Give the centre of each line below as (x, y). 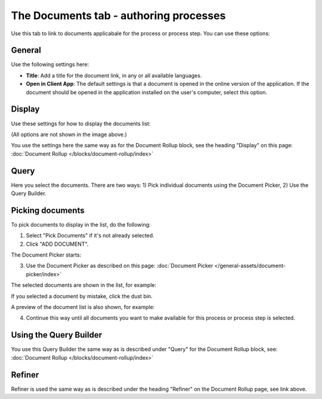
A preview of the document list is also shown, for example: (83, 307)
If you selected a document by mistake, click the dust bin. (82, 296)
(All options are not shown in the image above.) (69, 134)
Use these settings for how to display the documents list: (81, 123)
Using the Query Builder (57, 335)
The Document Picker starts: (46, 255)
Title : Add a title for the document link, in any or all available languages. (114, 75)
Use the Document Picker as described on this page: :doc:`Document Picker (120, 266)
